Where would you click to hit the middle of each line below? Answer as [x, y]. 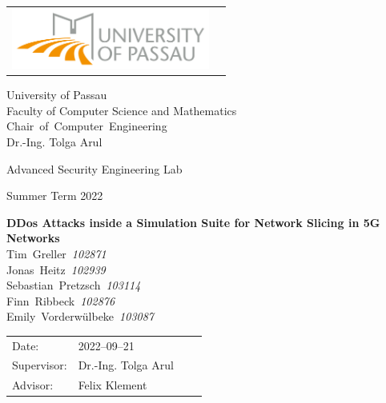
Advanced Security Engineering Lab [94, 168]
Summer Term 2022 [55, 196]
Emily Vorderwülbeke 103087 [80, 316]
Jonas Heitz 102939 [56, 269]
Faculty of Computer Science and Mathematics [122, 110]
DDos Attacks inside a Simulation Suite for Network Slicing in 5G [193, 222]
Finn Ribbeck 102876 [61, 300]
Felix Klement [113, 385]
